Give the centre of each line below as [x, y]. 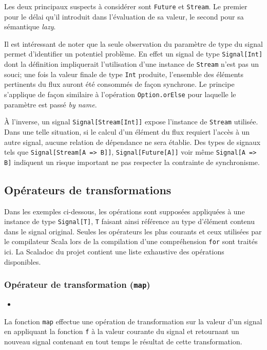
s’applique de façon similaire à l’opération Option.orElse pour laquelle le [120, 94]
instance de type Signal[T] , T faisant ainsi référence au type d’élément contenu [130, 221]
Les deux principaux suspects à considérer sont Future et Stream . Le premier [126, 6]
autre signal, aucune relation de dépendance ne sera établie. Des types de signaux [132, 142]
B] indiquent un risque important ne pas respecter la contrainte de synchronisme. [132, 162]
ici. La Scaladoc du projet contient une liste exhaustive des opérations [114, 252]
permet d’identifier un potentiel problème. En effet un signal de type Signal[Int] [133, 54]
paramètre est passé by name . [51, 104]
